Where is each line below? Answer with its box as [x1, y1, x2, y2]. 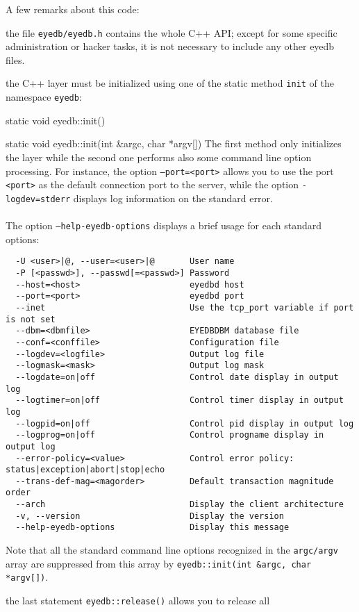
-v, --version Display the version [15, 511, 284, 521]
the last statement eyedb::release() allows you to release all [6, 593, 270, 608]
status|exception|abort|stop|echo [6, 465, 165, 475]
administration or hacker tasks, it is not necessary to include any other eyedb [6, 39, 335, 53]
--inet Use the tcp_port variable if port [15, 302, 354, 313]
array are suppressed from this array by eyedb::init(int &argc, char [6, 556, 312, 570]
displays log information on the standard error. [73, 190, 273, 205]
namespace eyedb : [6, 90, 82, 104]
